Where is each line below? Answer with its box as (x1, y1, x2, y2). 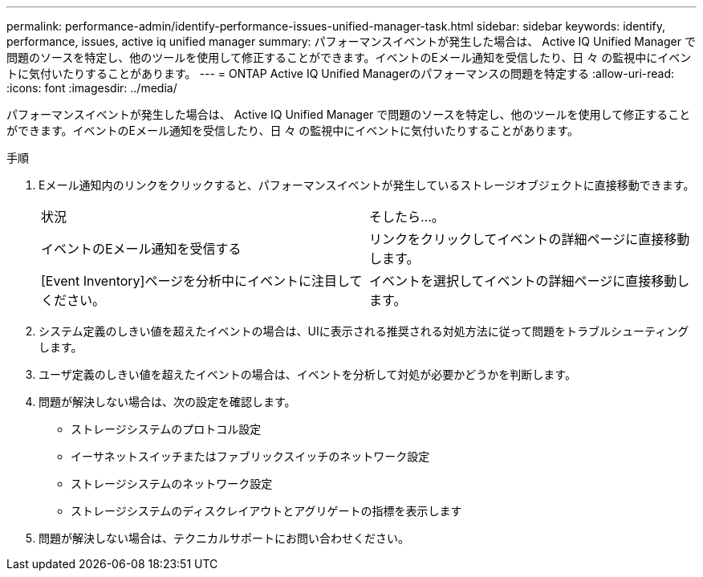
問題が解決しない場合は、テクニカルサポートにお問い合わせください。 (39, 531, 409, 545)
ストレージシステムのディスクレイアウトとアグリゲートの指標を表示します (71, 504, 462, 518)
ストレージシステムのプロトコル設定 (71, 422, 262, 436)
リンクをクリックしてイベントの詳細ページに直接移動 (369, 231, 690, 247)
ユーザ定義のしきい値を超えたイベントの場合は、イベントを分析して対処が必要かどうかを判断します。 (39, 368, 576, 381)
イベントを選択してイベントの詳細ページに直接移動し (369, 273, 690, 289)
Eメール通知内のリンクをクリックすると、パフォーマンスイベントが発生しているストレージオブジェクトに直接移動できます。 (39, 178, 695, 192)
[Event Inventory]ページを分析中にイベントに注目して (41, 273, 363, 289)
